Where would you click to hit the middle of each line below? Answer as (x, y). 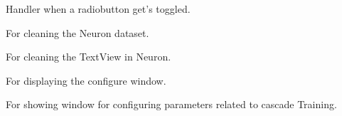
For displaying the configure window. (86, 80)
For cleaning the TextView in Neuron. (89, 57)
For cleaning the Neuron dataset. (78, 32)
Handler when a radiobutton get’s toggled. (98, 9)
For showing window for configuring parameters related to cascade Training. (171, 104)
